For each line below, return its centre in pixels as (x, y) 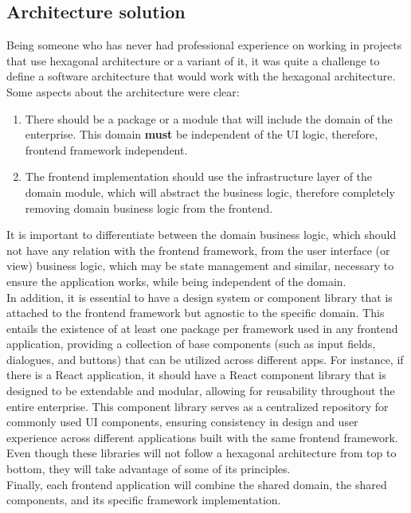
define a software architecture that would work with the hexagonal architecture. (201, 76)
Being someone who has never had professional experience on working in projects (204, 45)
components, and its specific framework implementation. (144, 500)
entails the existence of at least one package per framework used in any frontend (202, 328)
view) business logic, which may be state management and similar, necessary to (200, 266)
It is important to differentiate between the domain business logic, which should (202, 235)
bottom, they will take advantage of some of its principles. (149, 469)
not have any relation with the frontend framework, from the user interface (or (198, 250)
